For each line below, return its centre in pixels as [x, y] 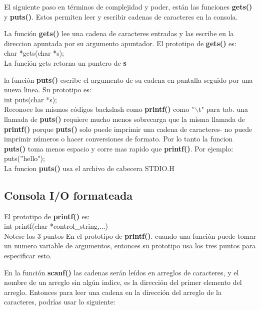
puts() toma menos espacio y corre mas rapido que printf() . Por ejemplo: [119, 148]
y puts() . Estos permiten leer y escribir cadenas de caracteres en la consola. [121, 16]
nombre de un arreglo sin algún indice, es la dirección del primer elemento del [123, 282]
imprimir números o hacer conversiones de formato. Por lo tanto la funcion [118, 139]
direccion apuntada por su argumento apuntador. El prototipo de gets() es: [120, 43]
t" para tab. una [223, 109]
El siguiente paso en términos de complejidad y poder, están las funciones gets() [128, 7]
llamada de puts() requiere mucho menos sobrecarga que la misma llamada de [125, 119]
